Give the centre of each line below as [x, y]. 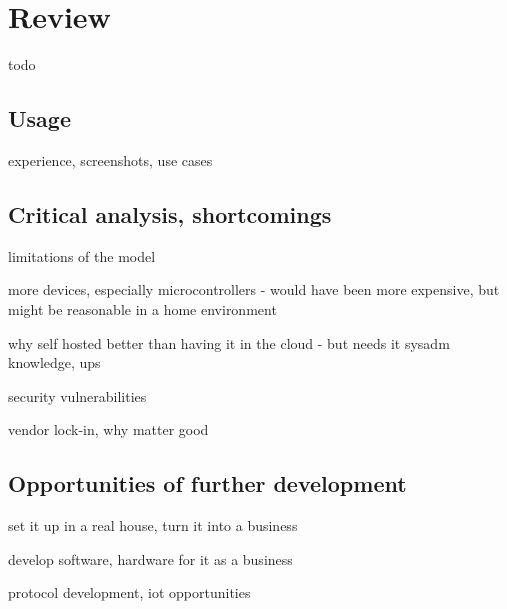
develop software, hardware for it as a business [150, 558]
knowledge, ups [54, 362]
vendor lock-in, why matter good [108, 429]
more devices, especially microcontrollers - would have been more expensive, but [254, 289]
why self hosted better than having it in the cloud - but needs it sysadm [229, 342]
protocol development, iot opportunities [129, 592]
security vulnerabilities [77, 395]
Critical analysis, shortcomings [170, 213]
